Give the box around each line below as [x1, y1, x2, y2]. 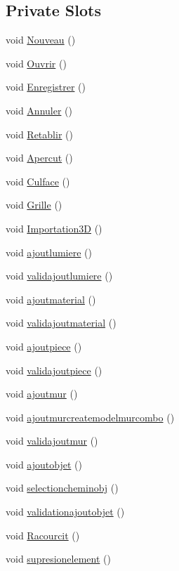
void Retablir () [6, 126, 73, 141]
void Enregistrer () [6, 79, 86, 94]
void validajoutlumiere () [6, 268, 113, 283]
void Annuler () [6, 103, 72, 117]
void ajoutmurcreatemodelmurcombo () [6, 409, 175, 424]
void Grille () [6, 197, 62, 212]
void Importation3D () [6, 221, 102, 235]
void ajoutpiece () [6, 339, 82, 353]
